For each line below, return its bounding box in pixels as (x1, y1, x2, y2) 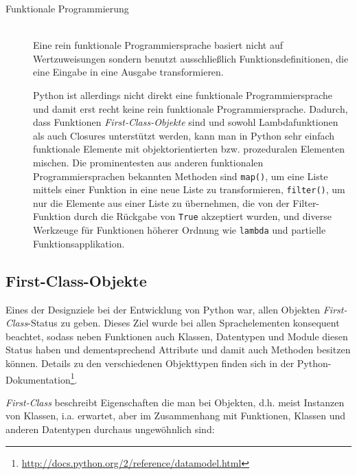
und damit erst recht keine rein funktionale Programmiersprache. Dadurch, (33, 101, 348, 115)
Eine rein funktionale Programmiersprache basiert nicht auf (33, 38, 284, 52)
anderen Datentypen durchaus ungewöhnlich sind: (5, 421, 215, 436)
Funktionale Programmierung (5, 1, 129, 15)
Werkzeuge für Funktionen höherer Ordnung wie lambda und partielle (33, 223, 326, 237)
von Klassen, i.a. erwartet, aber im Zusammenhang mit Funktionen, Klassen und (5, 408, 345, 423)
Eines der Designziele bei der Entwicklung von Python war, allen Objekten (5, 302, 321, 316)
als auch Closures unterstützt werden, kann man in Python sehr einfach (33, 128, 335, 142)
